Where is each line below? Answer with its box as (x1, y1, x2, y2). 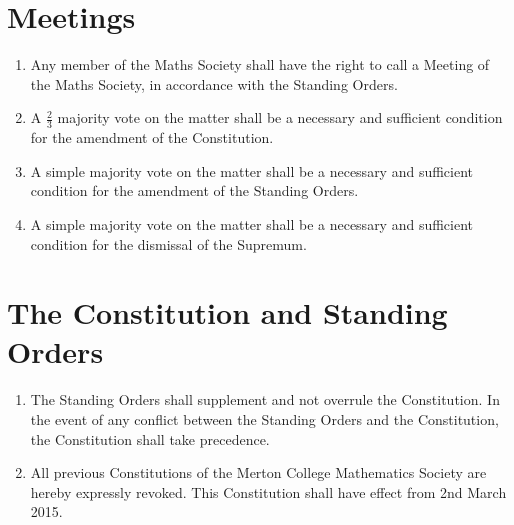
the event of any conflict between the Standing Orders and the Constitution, (30, 409, 499, 430)
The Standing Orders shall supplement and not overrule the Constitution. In (30, 389, 500, 410)
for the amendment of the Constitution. (30, 127, 274, 148)
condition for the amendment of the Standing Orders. (30, 180, 359, 201)
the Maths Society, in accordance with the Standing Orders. (30, 73, 398, 94)
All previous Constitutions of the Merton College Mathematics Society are (30, 462, 487, 483)
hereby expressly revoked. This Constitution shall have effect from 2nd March (30, 481, 507, 502)
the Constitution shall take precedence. (30, 428, 270, 449)
